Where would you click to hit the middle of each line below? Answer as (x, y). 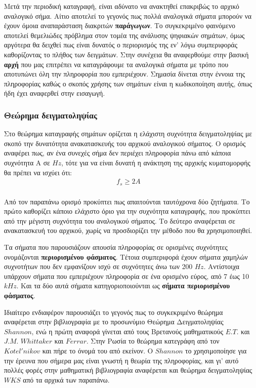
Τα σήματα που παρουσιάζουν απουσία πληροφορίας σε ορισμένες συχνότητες (116, 247)
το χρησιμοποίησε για (216, 350)
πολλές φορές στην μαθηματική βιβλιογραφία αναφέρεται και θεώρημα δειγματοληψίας (128, 370)
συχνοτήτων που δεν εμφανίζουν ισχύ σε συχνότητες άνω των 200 (98, 266)
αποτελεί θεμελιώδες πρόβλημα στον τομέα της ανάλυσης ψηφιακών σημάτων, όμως (124, 35)
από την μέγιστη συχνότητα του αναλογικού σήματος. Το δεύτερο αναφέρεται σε (120, 220)
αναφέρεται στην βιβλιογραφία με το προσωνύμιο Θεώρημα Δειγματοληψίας (114, 322)
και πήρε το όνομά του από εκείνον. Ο (98, 350)
